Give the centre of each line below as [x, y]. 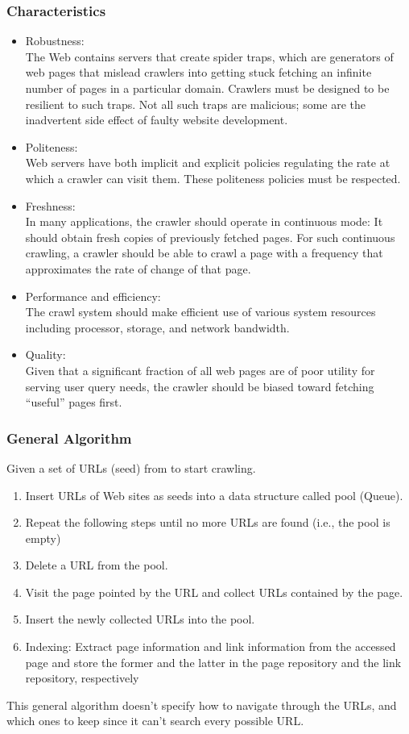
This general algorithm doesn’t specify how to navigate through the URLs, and [202, 705]
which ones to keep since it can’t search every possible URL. [155, 721]
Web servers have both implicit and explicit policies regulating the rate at [208, 163]
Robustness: [55, 41]
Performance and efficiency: [93, 296]
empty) [43, 538]
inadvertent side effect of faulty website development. [157, 120]
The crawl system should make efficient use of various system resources [200, 312]
